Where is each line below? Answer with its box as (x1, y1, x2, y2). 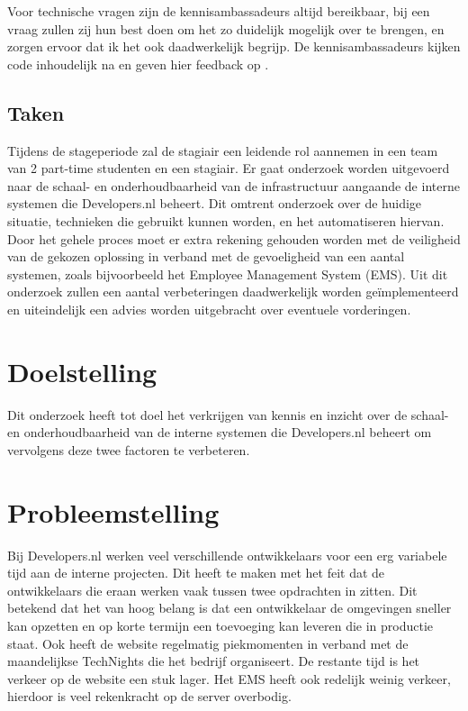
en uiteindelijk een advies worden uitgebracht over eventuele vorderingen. (7, 299, 411, 318)
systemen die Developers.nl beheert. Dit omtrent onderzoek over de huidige (7, 194, 422, 213)
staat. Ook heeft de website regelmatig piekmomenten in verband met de (7, 634, 409, 652)
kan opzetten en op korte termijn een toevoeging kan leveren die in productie (7, 615, 434, 634)
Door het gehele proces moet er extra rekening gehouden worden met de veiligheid (7, 229, 461, 248)
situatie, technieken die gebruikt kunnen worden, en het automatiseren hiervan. (7, 211, 445, 230)
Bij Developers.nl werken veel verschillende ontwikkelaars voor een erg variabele (7, 545, 447, 564)
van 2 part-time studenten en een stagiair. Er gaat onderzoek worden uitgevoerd (7, 159, 450, 178)
